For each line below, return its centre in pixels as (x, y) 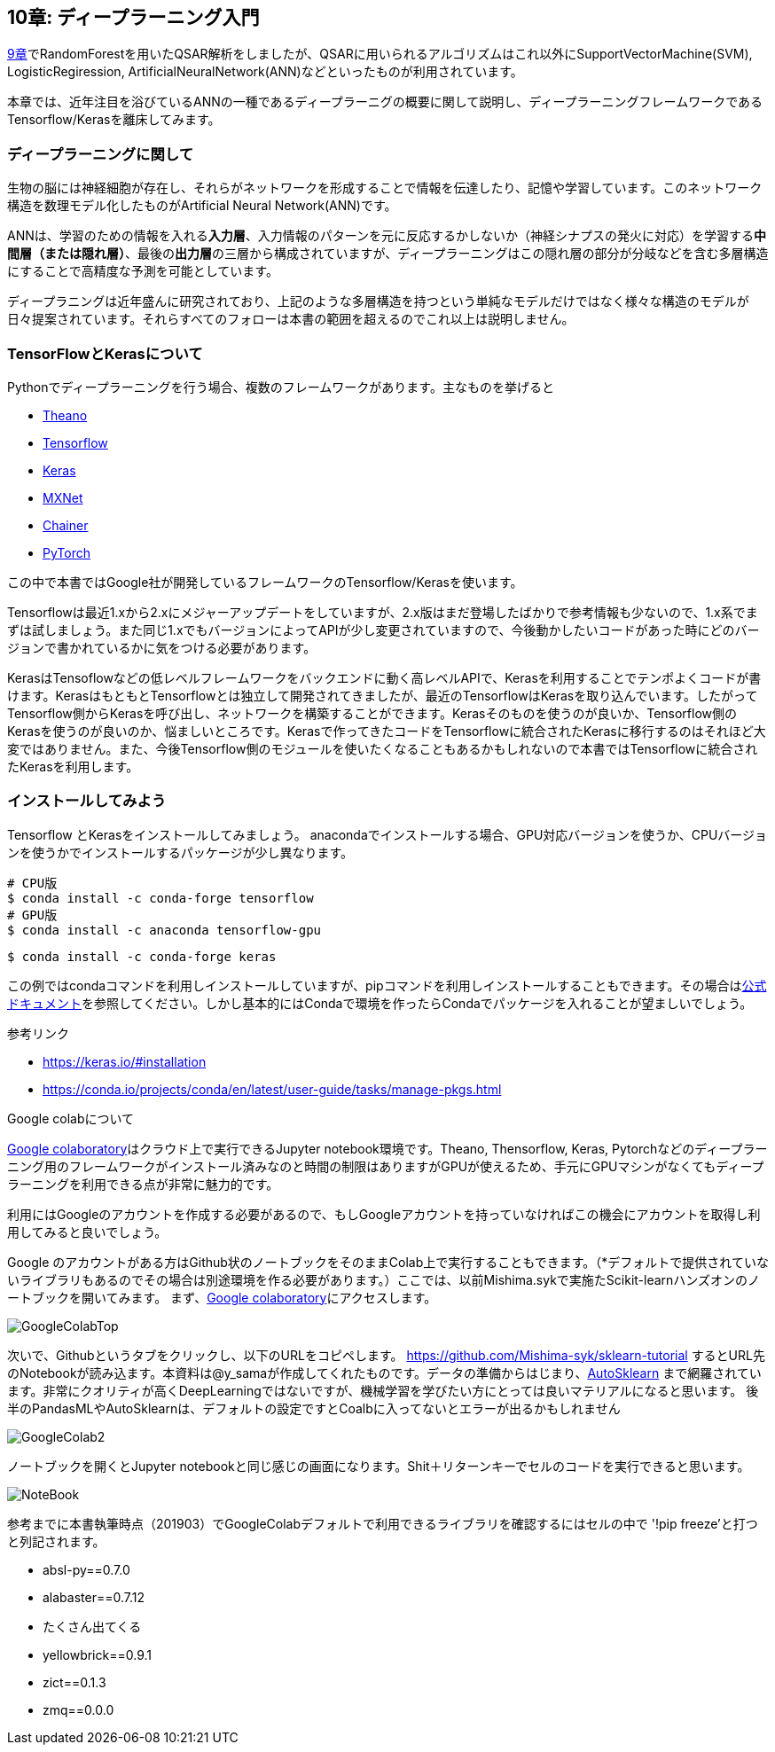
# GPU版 (32, 915)
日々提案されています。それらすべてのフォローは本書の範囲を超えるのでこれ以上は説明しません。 (291, 319)
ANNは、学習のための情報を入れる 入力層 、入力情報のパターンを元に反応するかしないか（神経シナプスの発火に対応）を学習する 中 (387, 236)
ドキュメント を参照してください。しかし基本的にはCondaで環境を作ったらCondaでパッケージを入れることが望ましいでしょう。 (380, 1003)
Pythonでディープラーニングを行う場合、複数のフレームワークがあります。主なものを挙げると (281, 387)
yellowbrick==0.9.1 (97, 1654)
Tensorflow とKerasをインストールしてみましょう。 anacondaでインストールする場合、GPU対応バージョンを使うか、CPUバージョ (387, 834)
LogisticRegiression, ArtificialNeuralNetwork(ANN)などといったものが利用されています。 (265, 72)
